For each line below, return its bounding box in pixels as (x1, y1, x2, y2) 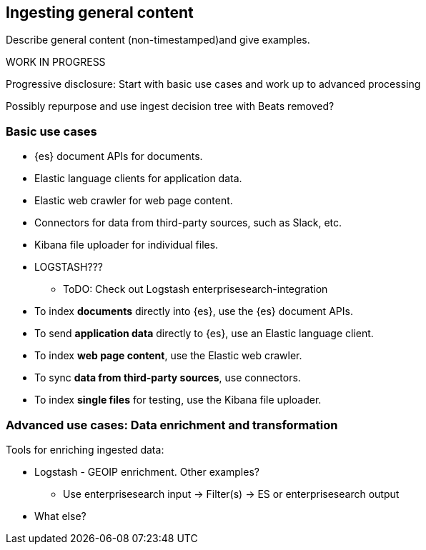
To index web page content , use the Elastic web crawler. (34, 349, 302, 362)
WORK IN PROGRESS (6, 56, 106, 69)
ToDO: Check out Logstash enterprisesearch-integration (63, 283, 328, 296)
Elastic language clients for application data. (34, 172, 242, 185)
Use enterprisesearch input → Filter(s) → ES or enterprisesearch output (63, 487, 400, 500)
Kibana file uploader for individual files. (34, 239, 219, 251)
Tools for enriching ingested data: (6, 443, 164, 456)
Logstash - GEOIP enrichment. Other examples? (34, 465, 259, 478)
